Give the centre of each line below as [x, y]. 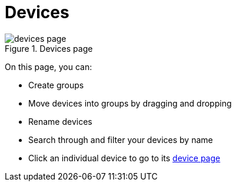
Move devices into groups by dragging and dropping [130, 103]
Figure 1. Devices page [49, 48]
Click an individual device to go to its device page [124, 158]
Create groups [56, 85]
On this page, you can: [49, 67]
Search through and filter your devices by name [121, 139]
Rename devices [60, 121]
